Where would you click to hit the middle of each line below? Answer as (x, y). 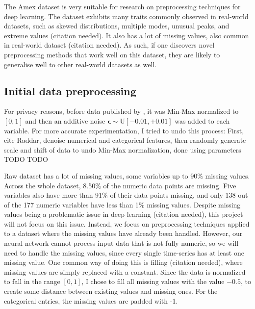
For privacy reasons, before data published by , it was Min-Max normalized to (121, 111)
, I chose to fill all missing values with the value (153, 281)
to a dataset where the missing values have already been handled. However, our (123, 233)
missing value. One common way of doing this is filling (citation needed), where (123, 262)
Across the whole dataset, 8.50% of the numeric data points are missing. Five (120, 185)
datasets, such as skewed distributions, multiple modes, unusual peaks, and (117, 26)
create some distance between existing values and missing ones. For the (111, 291)
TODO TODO (26, 159)
